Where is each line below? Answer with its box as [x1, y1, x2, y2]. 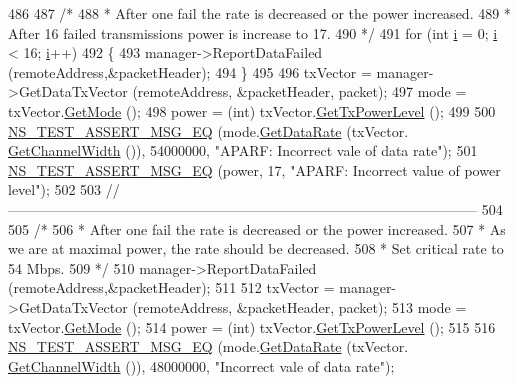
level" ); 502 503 [8, 179, 102, 200]
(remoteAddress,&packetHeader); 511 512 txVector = [8, 277, 335, 298]
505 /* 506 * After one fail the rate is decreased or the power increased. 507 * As [8, 218, 506, 239]
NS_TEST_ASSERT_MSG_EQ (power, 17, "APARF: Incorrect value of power [8, 159, 501, 180]
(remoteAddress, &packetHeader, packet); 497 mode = [132, 81, 467, 102]
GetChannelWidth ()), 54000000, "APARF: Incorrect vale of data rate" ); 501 [8, 140, 478, 161]
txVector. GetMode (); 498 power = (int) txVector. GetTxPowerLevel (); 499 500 [8, 100, 496, 121]
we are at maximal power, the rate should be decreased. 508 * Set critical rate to [8, 238, 504, 259]
